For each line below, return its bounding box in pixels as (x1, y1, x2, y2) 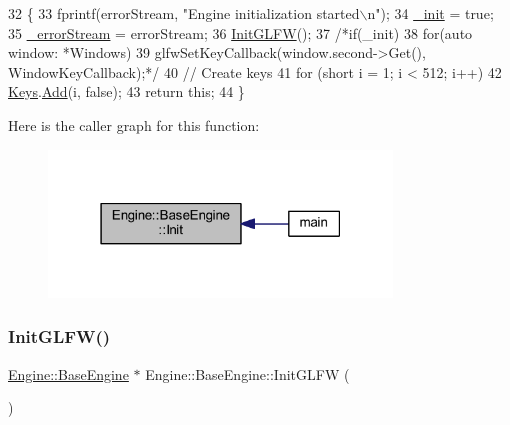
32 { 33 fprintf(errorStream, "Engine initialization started (8, 3, 360, 23)
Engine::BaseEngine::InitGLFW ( (145, 363, 350, 384)
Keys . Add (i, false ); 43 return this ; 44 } (8, 81, 245, 102)
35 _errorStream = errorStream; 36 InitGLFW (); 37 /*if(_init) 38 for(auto (8, 22, 473, 43)
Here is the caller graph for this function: (8, 114, 260, 135)
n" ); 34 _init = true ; (367, 3, 494, 23)
